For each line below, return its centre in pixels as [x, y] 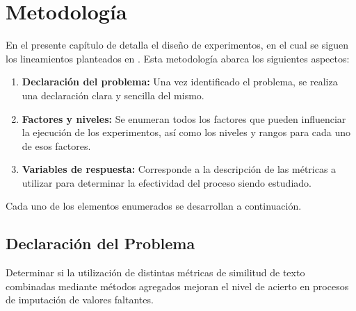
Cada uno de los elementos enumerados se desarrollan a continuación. [154, 206]
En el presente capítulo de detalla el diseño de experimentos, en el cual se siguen [177, 45]
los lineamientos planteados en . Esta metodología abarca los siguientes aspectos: [178, 58]
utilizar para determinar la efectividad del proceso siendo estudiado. [167, 182]
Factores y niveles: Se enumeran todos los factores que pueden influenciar [184, 118]
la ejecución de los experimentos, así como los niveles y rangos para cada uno [186, 132]
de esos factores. [56, 145]
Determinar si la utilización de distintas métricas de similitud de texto [155, 272]
